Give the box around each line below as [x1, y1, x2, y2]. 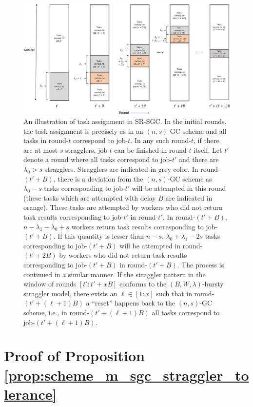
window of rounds [23, 279, 77, 289]
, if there [193, 135, 219, 145]
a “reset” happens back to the [86, 298, 175, 308]
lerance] [4, 384, 57, 404]
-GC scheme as [167, 173, 212, 183]
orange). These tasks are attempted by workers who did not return [23, 202, 223, 212]
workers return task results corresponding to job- [71, 221, 218, 231]
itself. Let [194, 144, 222, 155]
